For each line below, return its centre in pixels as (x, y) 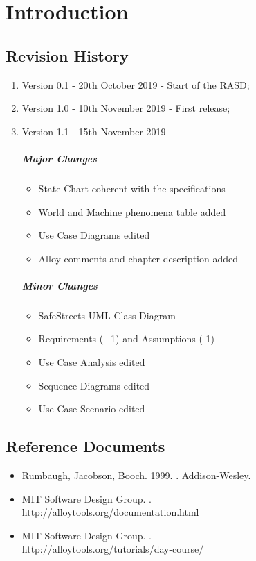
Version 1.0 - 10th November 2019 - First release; (126, 108)
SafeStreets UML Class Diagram (107, 315)
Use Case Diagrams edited (94, 235)
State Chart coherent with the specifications (132, 188)
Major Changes (60, 158)
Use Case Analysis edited (92, 362)
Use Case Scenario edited (92, 409)
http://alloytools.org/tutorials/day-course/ (113, 549)
